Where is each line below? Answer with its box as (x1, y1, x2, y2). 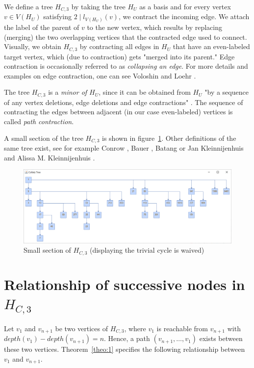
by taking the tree (71, 1, 126, 11)
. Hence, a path (104, 333, 150, 343)
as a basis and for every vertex (139, 1, 231, 11)
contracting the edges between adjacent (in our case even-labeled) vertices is (4, 106, 233, 117)
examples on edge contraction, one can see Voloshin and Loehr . (4, 70, 196, 80)
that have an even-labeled (173, 41, 250, 52)
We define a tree (4, 1, 53, 11)
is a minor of (48, 87, 87, 97)
